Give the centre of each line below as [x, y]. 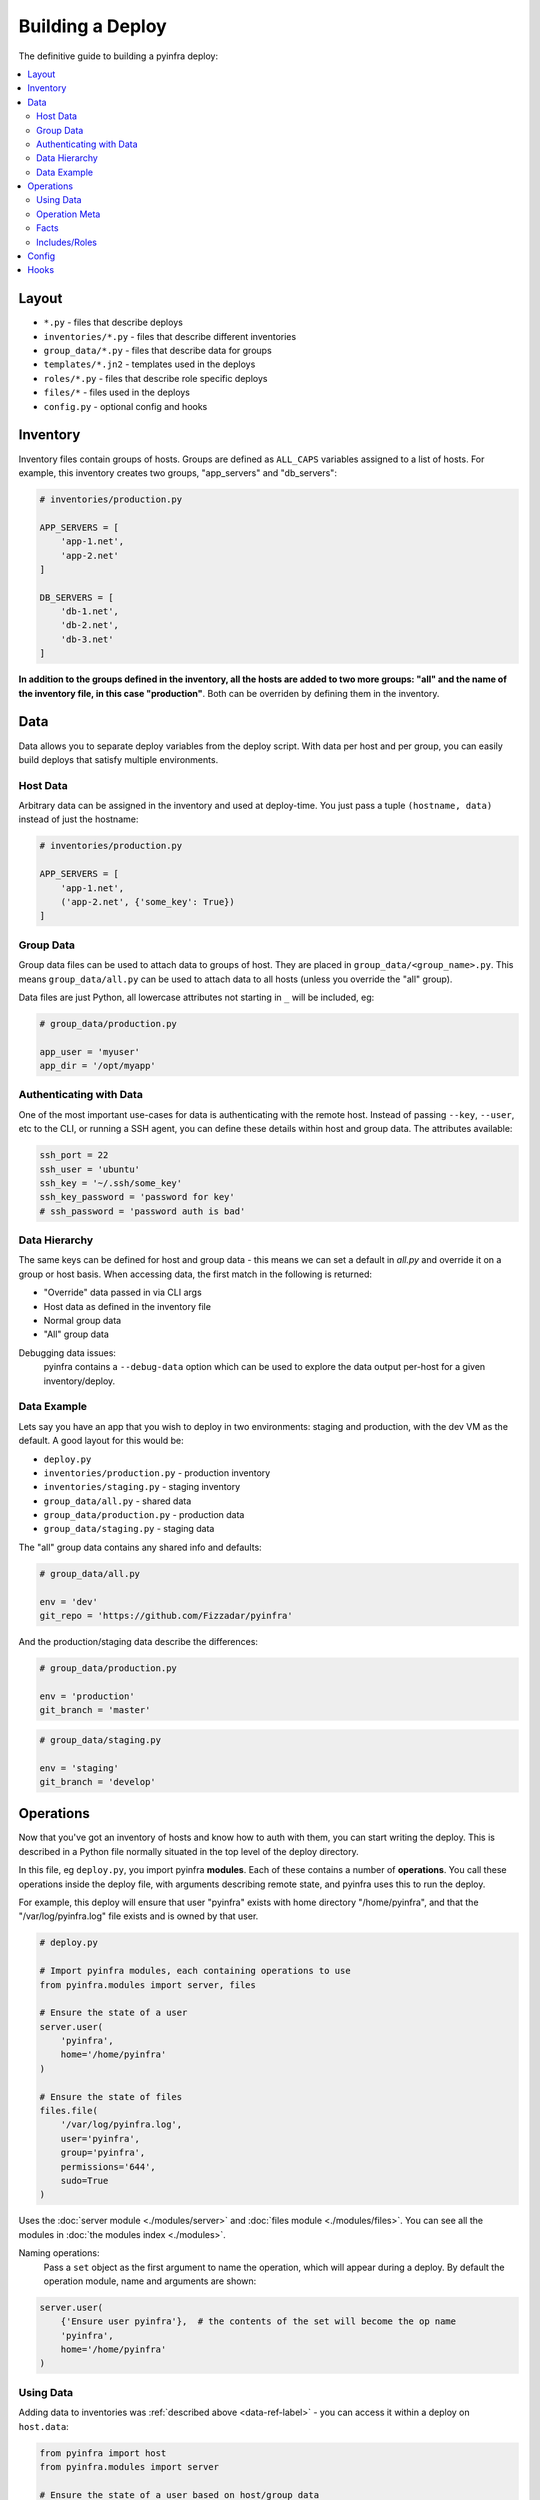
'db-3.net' [87, 639]
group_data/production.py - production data [144, 1515]
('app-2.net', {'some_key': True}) [147, 901]
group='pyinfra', [103, 2153]
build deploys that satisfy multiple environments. [118, 759]
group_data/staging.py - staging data [129, 1529]
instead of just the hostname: [78, 819]
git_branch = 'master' [95, 1710]
